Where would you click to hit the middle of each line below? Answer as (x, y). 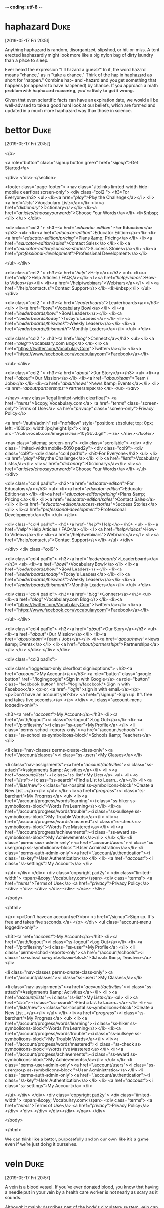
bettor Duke (28, 130)
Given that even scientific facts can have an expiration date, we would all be (82, 100)
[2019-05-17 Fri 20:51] (27, 40)
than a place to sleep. (27, 60)
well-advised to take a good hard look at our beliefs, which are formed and (80, 105)
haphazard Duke (38, 27)
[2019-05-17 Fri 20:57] (28, 1177)
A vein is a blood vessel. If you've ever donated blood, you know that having (82, 1187)
